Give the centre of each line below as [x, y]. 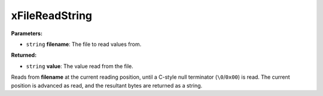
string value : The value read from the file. [80, 66]
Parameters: [27, 33]
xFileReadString [52, 16]
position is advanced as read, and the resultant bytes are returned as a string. [107, 85]
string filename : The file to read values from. [84, 44]
